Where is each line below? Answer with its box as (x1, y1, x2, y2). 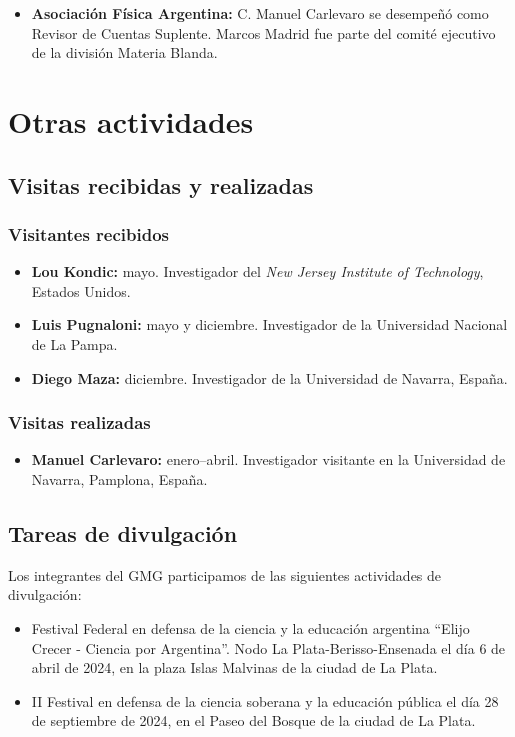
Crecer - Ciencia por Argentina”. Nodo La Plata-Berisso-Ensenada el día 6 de (31, 637, 506, 658)
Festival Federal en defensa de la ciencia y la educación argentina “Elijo (31, 617, 470, 638)
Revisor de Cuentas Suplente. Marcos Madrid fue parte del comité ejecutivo (31, 22, 496, 43)
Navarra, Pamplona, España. (31, 468, 208, 489)
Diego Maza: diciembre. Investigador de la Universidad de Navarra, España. (31, 367, 508, 388)
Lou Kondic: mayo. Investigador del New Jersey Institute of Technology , (31, 261, 484, 282)
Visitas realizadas (8, 410, 151, 435)
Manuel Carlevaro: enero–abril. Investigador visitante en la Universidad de (31, 449, 506, 470)
